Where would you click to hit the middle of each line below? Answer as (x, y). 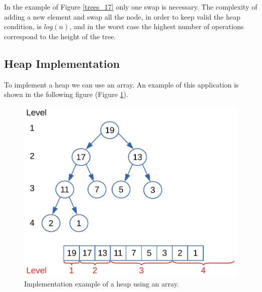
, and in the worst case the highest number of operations (156, 26)
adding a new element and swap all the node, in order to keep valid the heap (122, 16)
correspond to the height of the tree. (60, 36)
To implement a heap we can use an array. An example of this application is (121, 84)
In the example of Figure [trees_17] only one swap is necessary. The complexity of (131, 7)
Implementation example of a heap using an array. (102, 284)
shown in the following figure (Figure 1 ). (66, 94)
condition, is (23, 26)
